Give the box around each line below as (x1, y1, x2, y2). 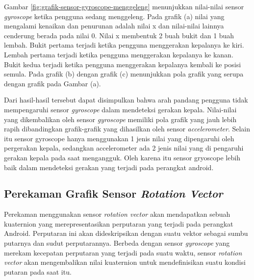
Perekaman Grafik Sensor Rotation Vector (4, 186, 223, 201)
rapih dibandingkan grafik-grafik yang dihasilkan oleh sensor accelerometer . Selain (4, 124, 251, 134)
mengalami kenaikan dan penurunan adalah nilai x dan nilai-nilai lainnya (4, 21, 224, 31)
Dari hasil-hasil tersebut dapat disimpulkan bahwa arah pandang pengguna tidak (4, 95, 248, 105)
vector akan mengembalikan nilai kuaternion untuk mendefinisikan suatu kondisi (4, 257, 246, 267)
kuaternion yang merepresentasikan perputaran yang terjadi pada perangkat (4, 218, 233, 229)
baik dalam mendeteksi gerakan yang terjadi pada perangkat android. (4, 162, 214, 172)
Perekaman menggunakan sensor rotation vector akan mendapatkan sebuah (4, 209, 230, 219)
